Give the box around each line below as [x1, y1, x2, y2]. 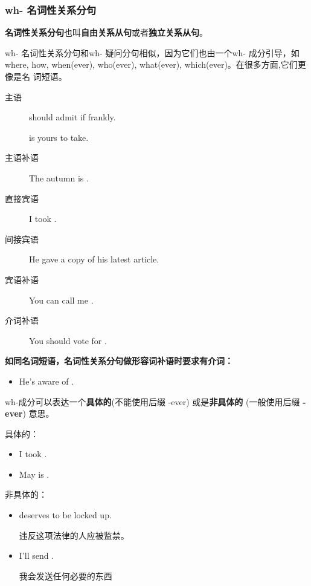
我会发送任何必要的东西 [19, 569, 112, 582]
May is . [19, 467, 50, 480]
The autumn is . [29, 171, 89, 184]
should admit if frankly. [29, 111, 116, 123]
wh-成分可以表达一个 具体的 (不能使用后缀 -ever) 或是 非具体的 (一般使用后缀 [5, 395, 300, 408]
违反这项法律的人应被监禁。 [19, 529, 129, 541]
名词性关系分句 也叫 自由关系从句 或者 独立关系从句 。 [5, 26, 208, 39]
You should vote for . [29, 334, 107, 347]
